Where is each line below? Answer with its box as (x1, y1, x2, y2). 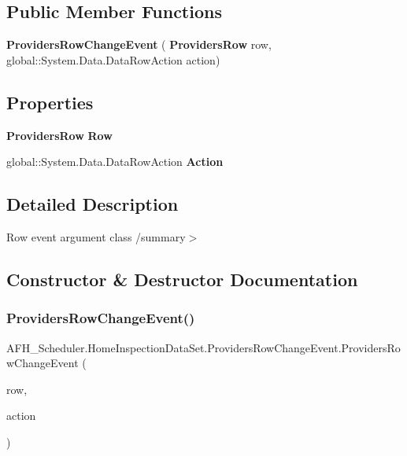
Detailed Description (6, 192, 179, 216)
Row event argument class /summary (6, 228, 186, 245)
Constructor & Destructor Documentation (6, 267, 358, 291)
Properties (6, 90, 94, 114)
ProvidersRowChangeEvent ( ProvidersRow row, (6, 36, 272, 53)
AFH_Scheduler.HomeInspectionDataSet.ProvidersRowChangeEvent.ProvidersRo (6, 339, 401, 355)
